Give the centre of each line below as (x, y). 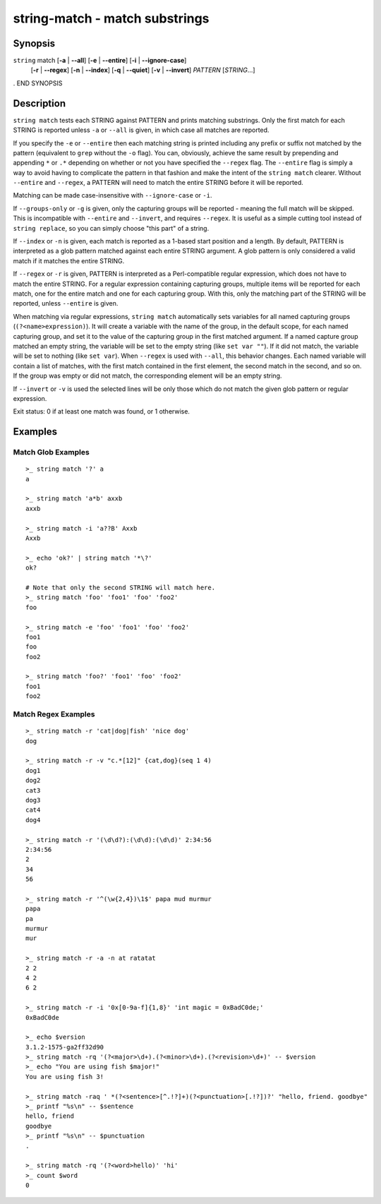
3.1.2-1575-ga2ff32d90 (65, 1047)
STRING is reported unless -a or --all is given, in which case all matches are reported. (141, 130)
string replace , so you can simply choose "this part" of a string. (111, 228)
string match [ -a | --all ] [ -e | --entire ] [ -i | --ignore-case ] (100, 61)
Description (40, 103)
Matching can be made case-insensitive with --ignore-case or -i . (113, 195)
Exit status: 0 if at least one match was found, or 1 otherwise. (102, 411)
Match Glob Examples (51, 452)
